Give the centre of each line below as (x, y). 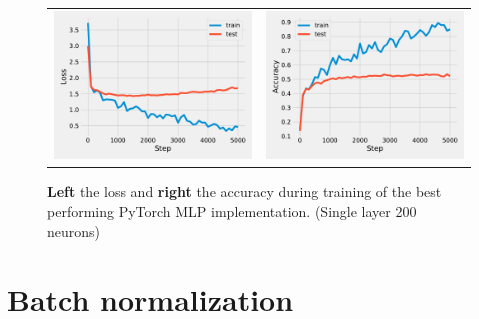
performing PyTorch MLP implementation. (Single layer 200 (232, 210)
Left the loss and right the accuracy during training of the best (244, 191)
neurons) (74, 230)
